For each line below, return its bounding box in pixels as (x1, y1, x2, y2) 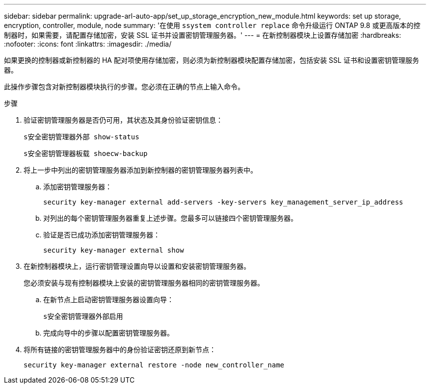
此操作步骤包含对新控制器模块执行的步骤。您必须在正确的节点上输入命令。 (4, 82, 244, 91)
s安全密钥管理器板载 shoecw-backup (24, 150, 148, 157)
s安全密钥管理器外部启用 (43, 312, 123, 320)
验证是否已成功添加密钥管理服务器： (43, 231, 160, 239)
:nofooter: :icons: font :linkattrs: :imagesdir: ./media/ (4, 40, 172, 48)
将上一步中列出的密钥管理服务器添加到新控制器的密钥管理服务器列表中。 (24, 166, 257, 174)
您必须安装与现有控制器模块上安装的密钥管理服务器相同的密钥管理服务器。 (24, 279, 264, 287)
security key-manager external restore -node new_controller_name (24, 361, 285, 369)
